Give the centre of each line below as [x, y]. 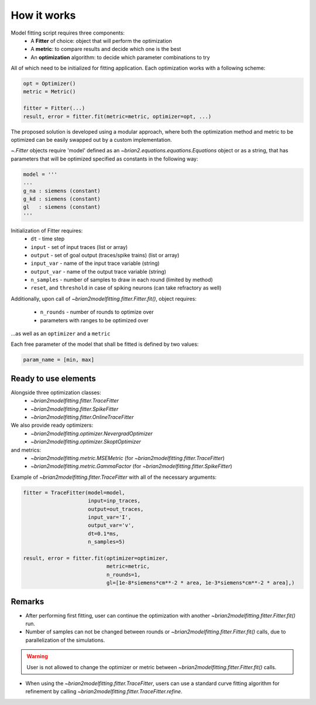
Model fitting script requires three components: [68, 33]
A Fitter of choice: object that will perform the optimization [101, 40]
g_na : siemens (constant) [62, 191]
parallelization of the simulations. [65, 640]
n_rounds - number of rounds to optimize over [97, 312]
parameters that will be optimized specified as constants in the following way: [104, 159]
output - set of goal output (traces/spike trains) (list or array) [105, 255]
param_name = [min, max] [59, 360]
